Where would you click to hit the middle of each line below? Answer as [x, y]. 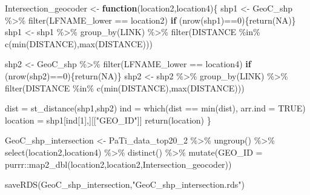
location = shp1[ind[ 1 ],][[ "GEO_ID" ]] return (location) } [108, 120]
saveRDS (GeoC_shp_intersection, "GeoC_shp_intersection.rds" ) [125, 184]
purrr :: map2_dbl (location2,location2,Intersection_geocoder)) [118, 164]
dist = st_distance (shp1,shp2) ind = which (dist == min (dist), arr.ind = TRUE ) [155, 108]
